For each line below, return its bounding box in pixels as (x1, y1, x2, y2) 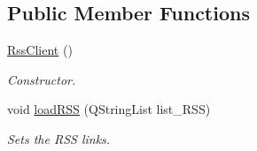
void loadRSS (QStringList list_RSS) (7, 100, 211, 118)
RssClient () (7, 41, 73, 59)
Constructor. (7, 70, 76, 88)
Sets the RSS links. (7, 129, 111, 147)
